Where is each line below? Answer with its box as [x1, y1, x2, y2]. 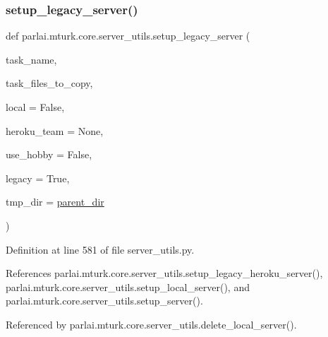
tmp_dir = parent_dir [6, 194, 104, 209]
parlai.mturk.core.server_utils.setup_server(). [6, 293, 203, 308]
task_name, [6, 52, 57, 66]
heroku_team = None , [6, 123, 104, 138]
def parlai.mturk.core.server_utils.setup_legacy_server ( [6, 28, 250, 43]
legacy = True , [6, 170, 70, 185]
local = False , [6, 100, 65, 114]
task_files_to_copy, [6, 76, 93, 90]
